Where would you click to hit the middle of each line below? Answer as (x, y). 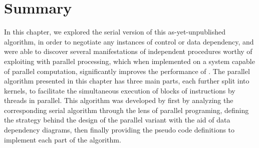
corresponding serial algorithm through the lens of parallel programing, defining (126, 110)
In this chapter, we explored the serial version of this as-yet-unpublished (115, 32)
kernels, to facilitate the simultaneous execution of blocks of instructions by (120, 90)
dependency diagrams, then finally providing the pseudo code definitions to (119, 130)
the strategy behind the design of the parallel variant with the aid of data (117, 120)
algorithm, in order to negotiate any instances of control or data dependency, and (129, 41)
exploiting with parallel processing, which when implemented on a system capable (129, 61)
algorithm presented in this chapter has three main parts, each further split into (127, 81)
